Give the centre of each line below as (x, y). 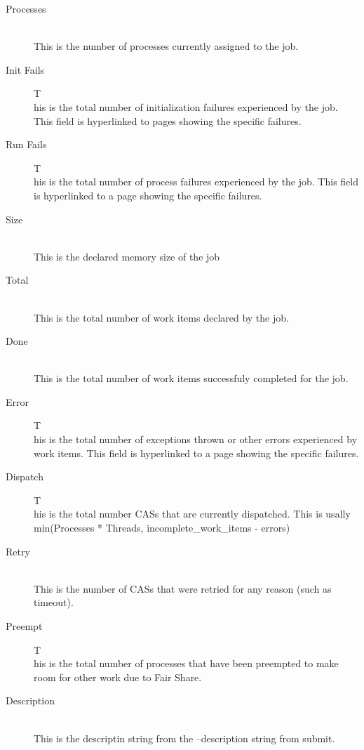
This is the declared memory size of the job (127, 256)
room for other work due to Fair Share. (118, 677)
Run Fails (26, 144)
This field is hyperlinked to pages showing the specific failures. (168, 120)
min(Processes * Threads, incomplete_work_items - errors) (162, 528)
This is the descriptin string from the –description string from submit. (184, 738)
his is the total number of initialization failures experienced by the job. (186, 106)
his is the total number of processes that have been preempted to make (186, 663)
